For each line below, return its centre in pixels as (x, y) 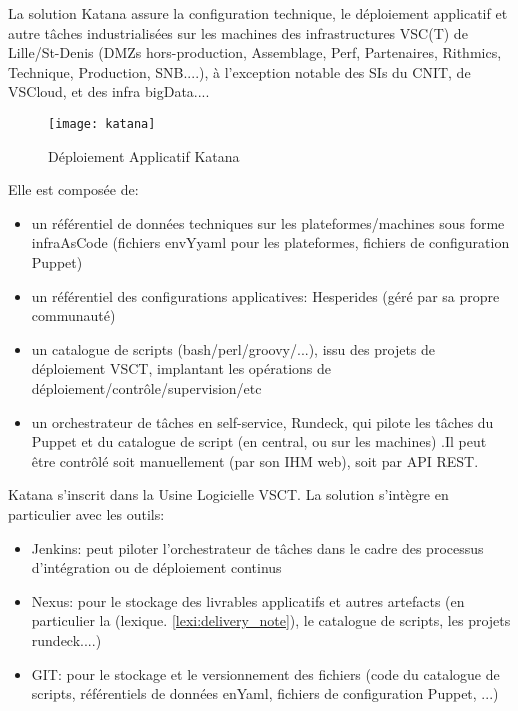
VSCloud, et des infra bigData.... (109, 91)
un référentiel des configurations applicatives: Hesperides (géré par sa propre (265, 295)
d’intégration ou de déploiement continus (156, 567)
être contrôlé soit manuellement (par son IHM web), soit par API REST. (255, 460)
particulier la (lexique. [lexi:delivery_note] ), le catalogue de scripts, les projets (271, 620)
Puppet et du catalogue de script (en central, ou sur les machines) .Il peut (259, 441)
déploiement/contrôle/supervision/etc (146, 387)
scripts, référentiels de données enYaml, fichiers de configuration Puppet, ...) (265, 693)
